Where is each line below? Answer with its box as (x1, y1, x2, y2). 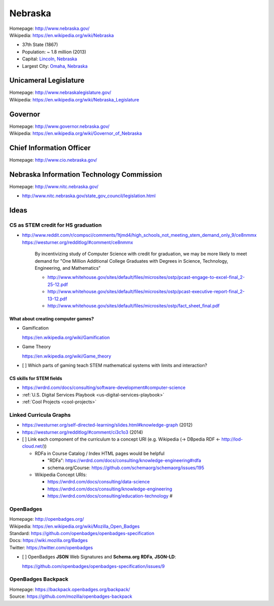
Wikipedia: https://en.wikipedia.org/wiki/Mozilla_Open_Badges (9, 523, 140, 529)
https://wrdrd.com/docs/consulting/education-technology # (47, 493, 173, 499)
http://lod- (221, 436, 243, 442)
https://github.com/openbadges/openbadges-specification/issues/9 (22, 563, 165, 569)
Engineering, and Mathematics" (35, 265, 101, 271)
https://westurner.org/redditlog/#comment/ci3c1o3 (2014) (22, 429, 143, 435)
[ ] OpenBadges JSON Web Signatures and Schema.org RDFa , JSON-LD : (22, 554, 176, 560)
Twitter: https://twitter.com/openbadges (9, 544, 93, 550)
